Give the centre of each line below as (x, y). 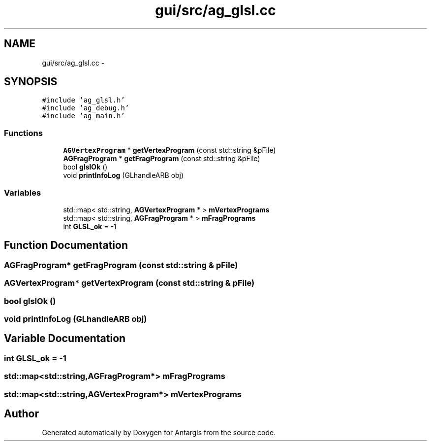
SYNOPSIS (31, 82)
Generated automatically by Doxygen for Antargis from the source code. (159, 433)
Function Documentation (66, 245)
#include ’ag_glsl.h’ (83, 100)
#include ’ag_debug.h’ (86, 108)
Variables (23, 192)
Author (21, 413)
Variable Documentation (65, 339)
